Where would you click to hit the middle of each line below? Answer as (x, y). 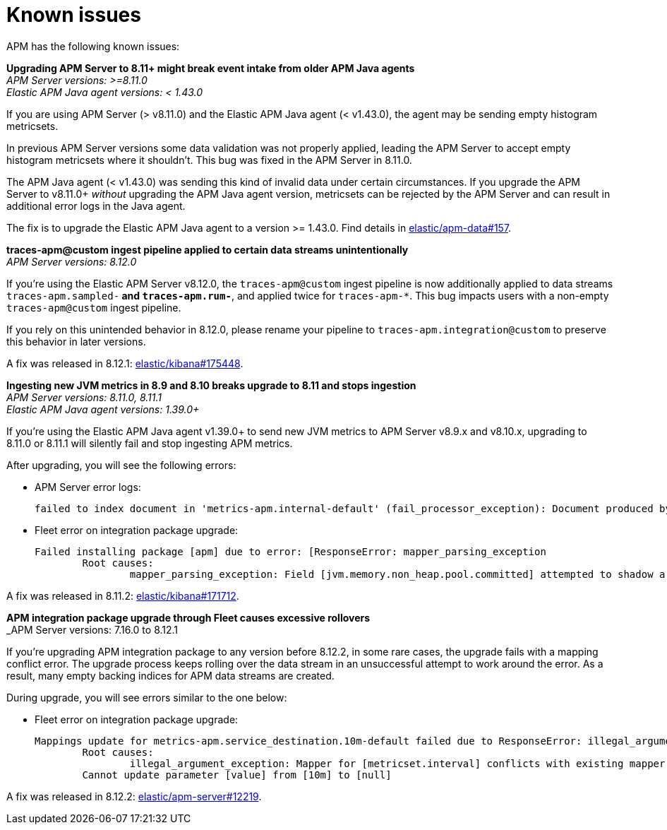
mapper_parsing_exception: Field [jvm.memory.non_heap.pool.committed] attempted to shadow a (397, 574)
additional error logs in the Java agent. (96, 206)
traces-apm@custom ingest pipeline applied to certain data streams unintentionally (208, 249)
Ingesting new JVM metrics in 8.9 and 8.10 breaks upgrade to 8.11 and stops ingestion (211, 385)
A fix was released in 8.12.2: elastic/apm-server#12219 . (134, 796)
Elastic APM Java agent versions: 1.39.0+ (103, 409)
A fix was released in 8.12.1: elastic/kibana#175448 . (125, 363)
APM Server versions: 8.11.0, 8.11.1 (84, 397)
